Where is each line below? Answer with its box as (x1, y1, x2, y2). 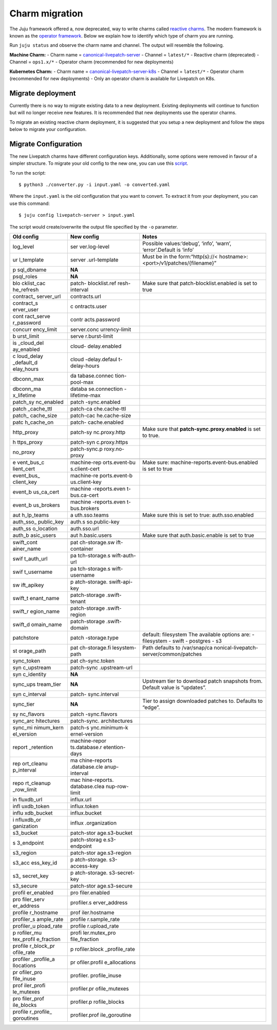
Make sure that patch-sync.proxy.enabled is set (142, 425, 261, 433)
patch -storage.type (70, 634, 119, 641)
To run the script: (9, 170, 46, 176)
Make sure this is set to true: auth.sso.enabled (142, 512, 254, 518)
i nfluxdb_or (12, 816, 41, 823)
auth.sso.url (70, 525, 99, 532)
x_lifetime (12, 392, 36, 399)
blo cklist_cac (12, 280, 46, 287)
